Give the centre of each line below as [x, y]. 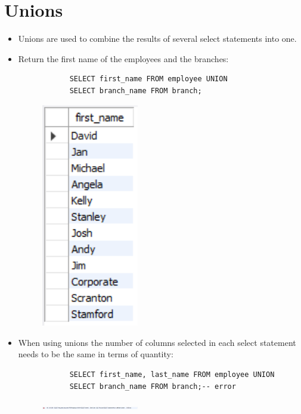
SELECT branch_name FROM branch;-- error [153, 386]
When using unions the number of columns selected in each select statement [157, 342]
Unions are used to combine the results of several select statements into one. [157, 39]
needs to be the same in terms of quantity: [96, 354]
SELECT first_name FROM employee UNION [148, 79]
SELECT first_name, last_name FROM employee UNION [172, 375]
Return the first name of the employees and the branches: [123, 58]
